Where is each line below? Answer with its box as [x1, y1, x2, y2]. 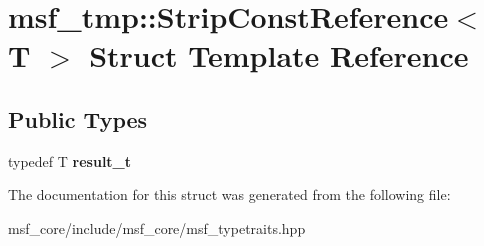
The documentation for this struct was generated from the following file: [8, 184, 451, 205]
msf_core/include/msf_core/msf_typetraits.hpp [8, 217, 306, 238]
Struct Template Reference [89, 35, 469, 76]
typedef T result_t [8, 150, 132, 171]
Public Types [8, 103, 148, 134]
